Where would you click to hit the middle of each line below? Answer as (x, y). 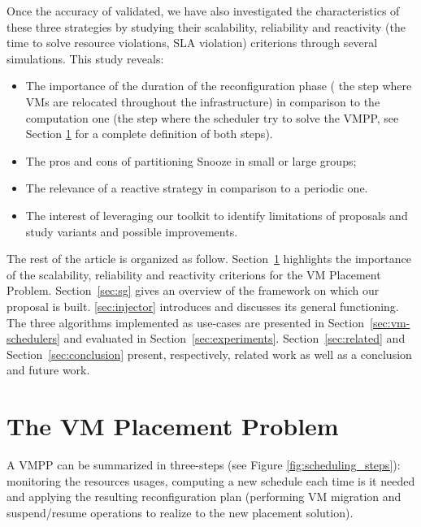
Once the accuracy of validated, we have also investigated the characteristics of (203, 11)
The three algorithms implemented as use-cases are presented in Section (185, 322)
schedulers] (33, 338)
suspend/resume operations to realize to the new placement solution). (180, 512)
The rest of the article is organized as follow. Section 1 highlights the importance (209, 259)
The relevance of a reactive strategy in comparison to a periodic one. (197, 188)
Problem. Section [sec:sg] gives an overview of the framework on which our (193, 290)
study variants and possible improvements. (132, 231)
